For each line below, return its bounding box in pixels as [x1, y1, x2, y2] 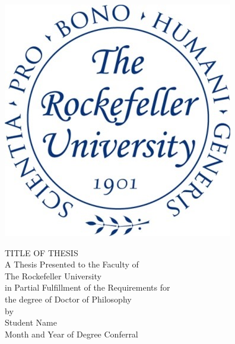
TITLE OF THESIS [5, 246, 78, 259]
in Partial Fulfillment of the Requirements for [5, 281, 170, 294]
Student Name [5, 316, 57, 329]
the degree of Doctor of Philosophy [5, 292, 132, 305]
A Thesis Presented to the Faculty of [5, 258, 139, 270]
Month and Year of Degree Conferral [5, 327, 138, 340]
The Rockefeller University [5, 269, 101, 282]
